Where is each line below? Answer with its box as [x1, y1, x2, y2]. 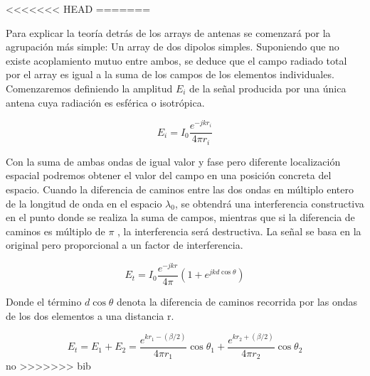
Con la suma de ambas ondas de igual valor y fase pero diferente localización [6, 154, 341, 168]
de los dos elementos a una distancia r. [6, 308, 174, 323]
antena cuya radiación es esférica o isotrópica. [6, 95, 205, 109]
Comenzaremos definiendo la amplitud [6, 80, 173, 95]
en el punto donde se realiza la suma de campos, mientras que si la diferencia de [6, 210, 355, 225]
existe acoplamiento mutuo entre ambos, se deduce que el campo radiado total [6, 53, 347, 68]
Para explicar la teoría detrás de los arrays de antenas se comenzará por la [6, 25, 331, 40]
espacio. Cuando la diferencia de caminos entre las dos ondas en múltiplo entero [6, 181, 354, 196]
